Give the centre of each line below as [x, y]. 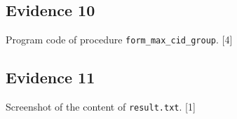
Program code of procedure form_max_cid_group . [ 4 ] [119, 40]
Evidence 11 [50, 77]
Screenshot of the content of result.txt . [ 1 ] [101, 107]
